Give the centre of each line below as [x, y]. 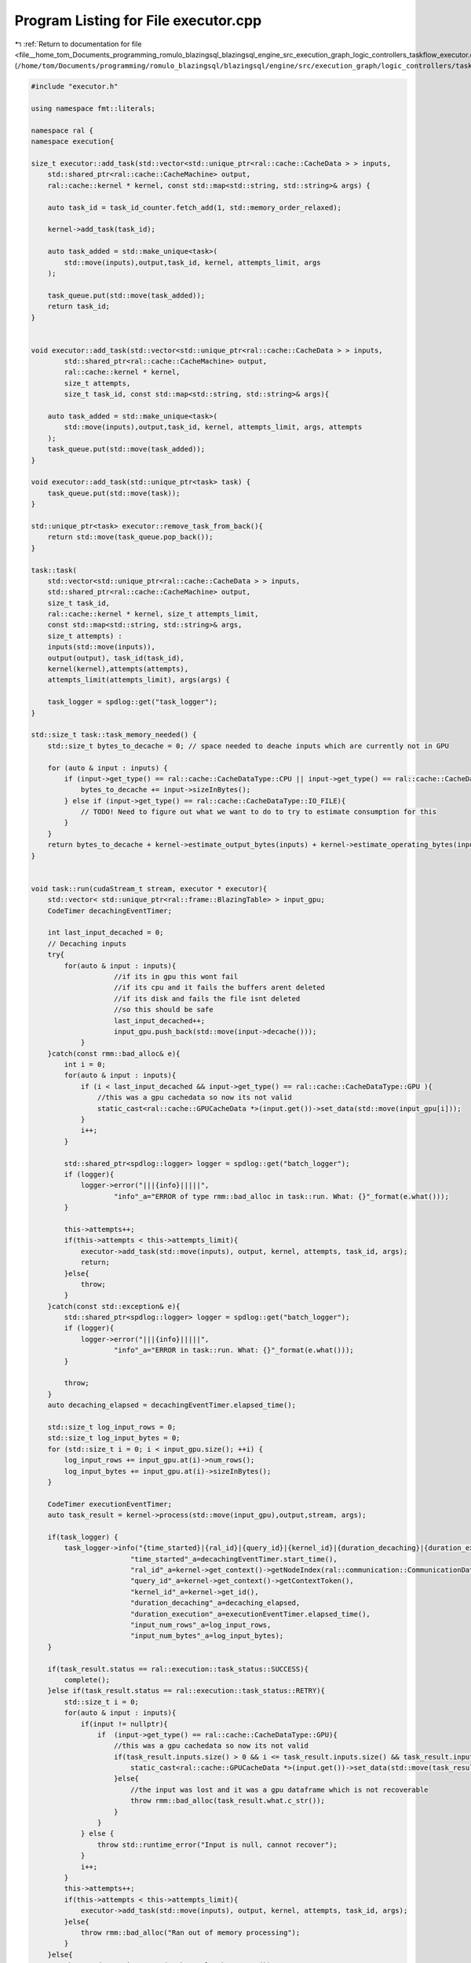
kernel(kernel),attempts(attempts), [118, 669]
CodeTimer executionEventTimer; [110, 1504]
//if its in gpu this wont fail [176, 976]
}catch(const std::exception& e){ [114, 1306]
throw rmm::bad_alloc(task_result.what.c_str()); [228, 1801]
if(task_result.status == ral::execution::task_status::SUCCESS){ [178, 1669]
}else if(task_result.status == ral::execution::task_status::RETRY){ [186, 1691]
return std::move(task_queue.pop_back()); [130, 537]
